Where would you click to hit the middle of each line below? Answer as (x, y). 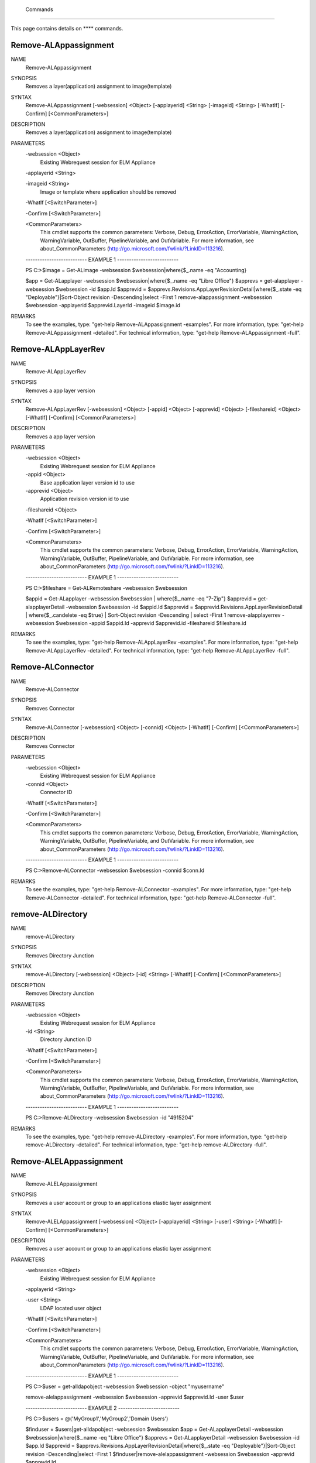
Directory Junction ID (66, 1039)
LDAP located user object (71, 1308)
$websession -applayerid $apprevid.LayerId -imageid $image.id (103, 305)
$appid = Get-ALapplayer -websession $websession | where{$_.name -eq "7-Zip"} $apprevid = (141, 599)
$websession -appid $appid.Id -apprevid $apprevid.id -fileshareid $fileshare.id (151, 623)
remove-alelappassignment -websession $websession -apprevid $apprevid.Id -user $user (135, 1397)
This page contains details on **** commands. (67, 29)
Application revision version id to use (85, 499)
